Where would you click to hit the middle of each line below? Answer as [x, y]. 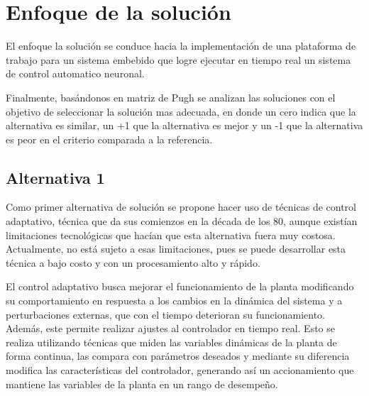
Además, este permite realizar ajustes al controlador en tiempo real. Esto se [171, 328]
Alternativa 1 [55, 177]
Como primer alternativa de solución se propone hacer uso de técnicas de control [181, 207]
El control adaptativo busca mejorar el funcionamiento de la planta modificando [180, 286]
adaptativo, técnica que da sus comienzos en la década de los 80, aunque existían [182, 221]
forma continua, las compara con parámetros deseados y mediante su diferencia [178, 356]
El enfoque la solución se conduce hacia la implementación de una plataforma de [181, 46]
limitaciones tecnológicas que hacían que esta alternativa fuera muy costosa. [171, 235]
